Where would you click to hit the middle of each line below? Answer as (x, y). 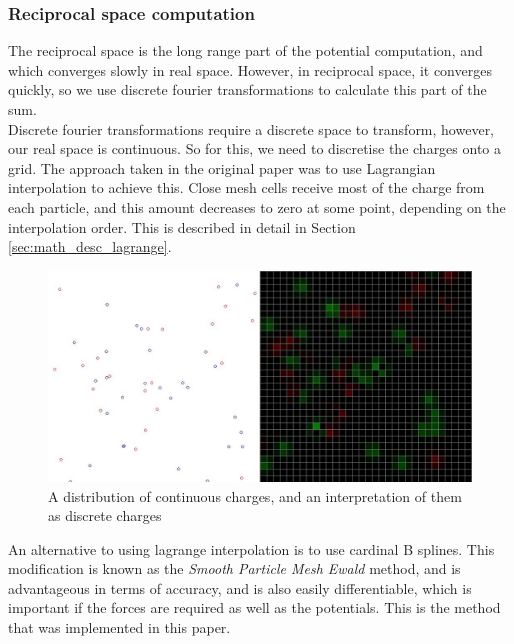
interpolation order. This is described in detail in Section (182, 226)
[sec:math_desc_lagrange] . (90, 246)
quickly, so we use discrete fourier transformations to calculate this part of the (247, 89)
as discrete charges (105, 515)
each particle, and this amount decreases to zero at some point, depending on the (257, 206)
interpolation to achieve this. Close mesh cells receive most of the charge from (246, 187)
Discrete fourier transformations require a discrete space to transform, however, (251, 128)
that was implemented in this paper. (119, 627)
